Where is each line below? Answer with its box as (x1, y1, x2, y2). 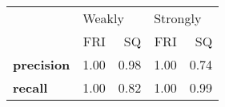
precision (13, 55, 70, 73)
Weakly (82, 9, 124, 27)
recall (13, 78, 48, 97)
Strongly (154, 9, 202, 27)
